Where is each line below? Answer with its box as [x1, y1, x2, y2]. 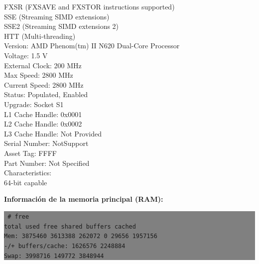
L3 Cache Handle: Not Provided [4, 128, 102, 138]
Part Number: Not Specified [4, 157, 90, 168]
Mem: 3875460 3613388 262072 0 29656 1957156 [4, 233, 157, 240]
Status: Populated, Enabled [4, 89, 88, 100]
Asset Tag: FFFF [4, 147, 57, 158]
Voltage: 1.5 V [4, 50, 48, 60]
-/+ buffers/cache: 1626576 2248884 [4, 242, 126, 250]
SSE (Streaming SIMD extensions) [4, 11, 110, 21]
